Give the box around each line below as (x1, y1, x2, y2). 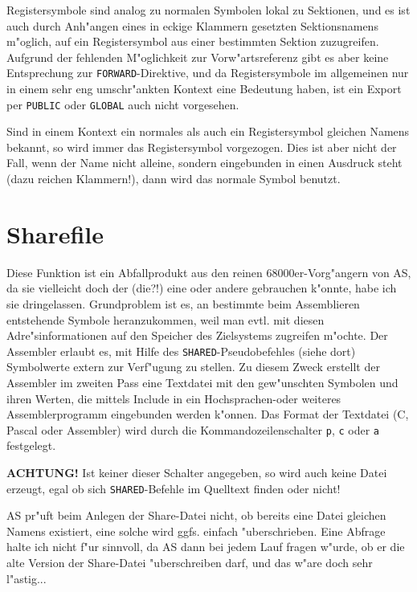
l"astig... (6, 570, 47, 586)
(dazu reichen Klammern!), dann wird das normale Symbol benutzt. (6, 170, 341, 187)
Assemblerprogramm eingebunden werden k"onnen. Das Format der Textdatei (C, (6, 406, 409, 423)
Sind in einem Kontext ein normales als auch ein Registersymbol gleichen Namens (6, 123, 410, 140)
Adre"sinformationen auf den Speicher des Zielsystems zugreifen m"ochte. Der (6, 327, 388, 344)
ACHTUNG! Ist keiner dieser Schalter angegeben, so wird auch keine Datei (6, 464, 387, 481)
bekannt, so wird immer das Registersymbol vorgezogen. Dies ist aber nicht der (6, 138, 397, 155)
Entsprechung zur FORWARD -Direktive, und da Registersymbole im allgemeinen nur (6, 64, 409, 81)
